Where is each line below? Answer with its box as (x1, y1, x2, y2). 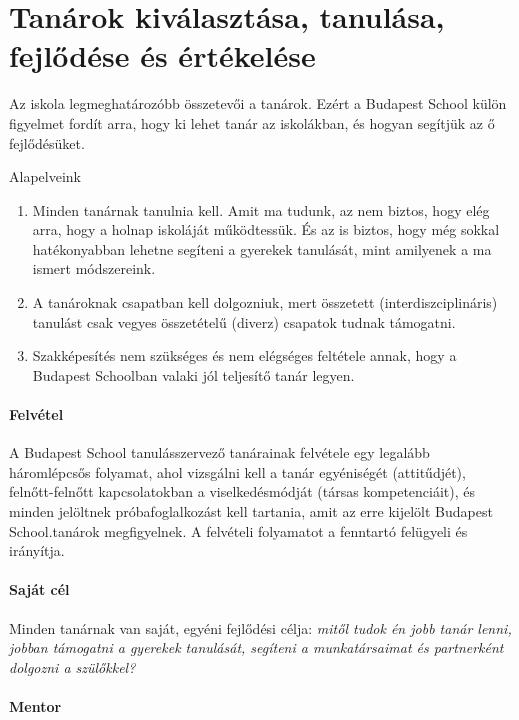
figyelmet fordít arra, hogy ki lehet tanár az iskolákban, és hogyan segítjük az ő (9, 112, 495, 133)
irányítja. (9, 540, 65, 561)
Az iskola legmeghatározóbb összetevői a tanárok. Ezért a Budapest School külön (9, 93, 507, 114)
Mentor (9, 695, 62, 716)
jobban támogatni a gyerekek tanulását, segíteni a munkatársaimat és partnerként (9, 637, 504, 658)
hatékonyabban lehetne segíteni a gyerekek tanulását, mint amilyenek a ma (32, 238, 492, 259)
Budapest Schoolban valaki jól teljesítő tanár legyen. (32, 364, 355, 385)
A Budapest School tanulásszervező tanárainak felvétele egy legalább (9, 442, 430, 463)
